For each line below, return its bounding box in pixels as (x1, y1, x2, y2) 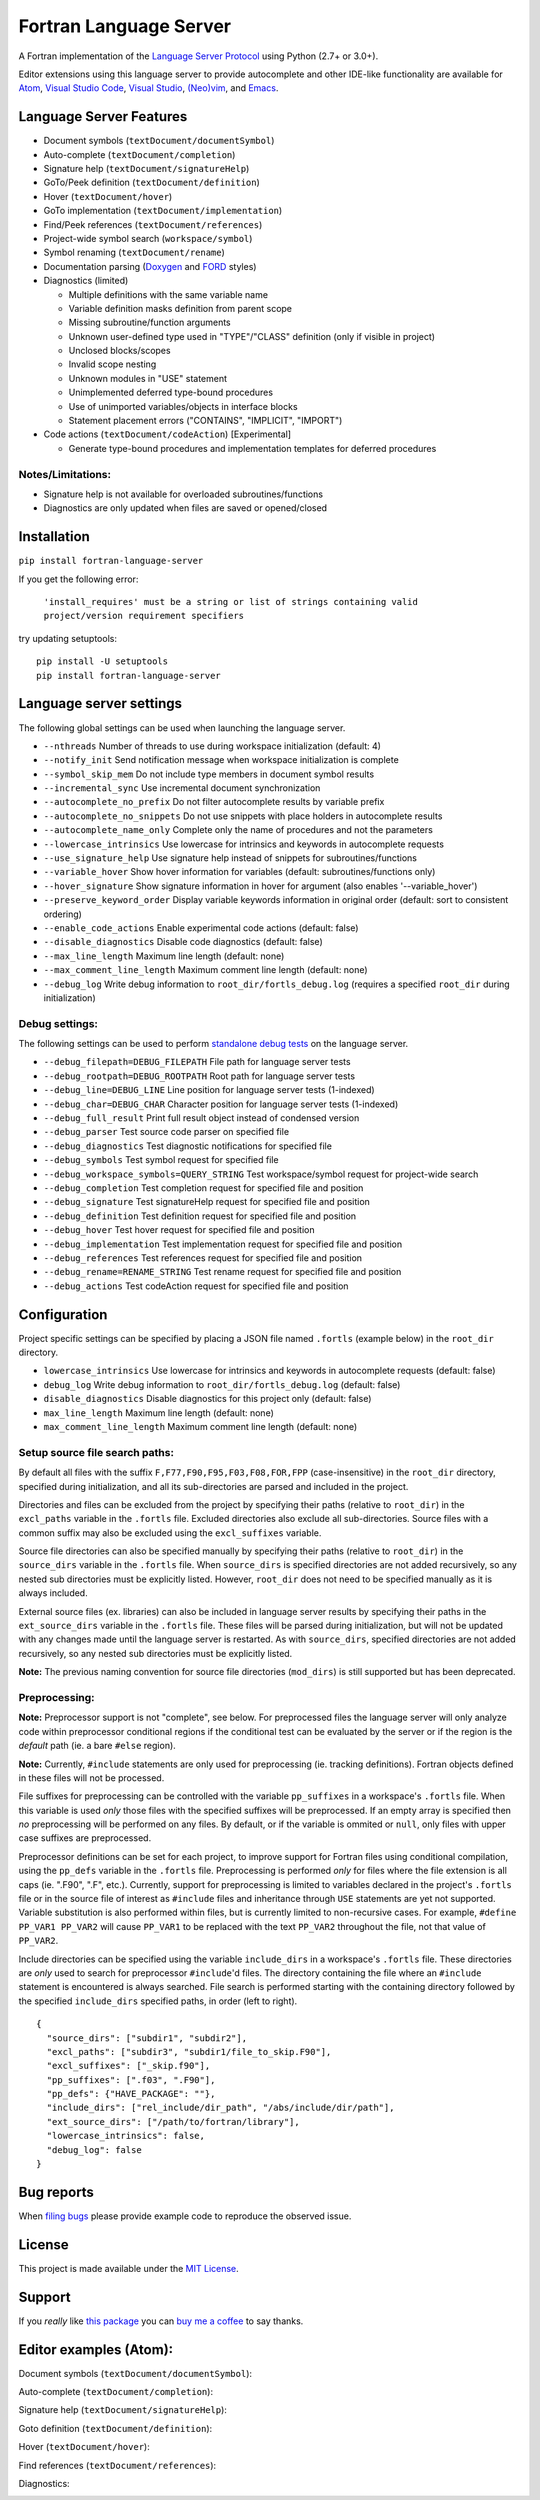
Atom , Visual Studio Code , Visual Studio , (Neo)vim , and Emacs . (18, 82, 279, 94)
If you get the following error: (18, 573, 139, 585)
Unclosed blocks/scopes (68, 345, 171, 357)
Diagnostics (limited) (43, 275, 129, 287)
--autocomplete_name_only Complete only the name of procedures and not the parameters (43, 824, 434, 836)
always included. (18, 1587, 89, 1599)
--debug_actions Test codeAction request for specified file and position (43, 1280, 349, 1292)
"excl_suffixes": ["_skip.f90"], (46, 2060, 211, 2072)
